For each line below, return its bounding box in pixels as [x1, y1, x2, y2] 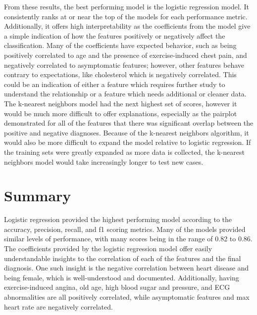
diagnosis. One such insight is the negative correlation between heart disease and [4, 263, 249, 273]
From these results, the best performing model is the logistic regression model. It [4, 1, 249, 11]
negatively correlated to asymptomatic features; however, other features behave [4, 59, 244, 70]
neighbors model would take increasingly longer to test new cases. [4, 156, 204, 167]
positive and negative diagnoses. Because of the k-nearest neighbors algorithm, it [4, 127, 249, 137]
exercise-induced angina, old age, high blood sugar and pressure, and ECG [4, 282, 230, 292]
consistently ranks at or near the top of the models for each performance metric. [4, 11, 248, 21]
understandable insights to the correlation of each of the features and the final [4, 253, 241, 263]
